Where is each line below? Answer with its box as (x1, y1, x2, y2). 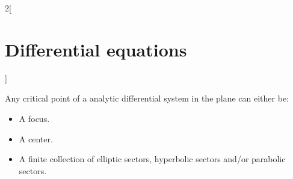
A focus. (19, 112, 50, 124)
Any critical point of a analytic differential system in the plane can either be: (5, 92, 289, 105)
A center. (19, 132, 53, 145)
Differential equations (5, 37, 187, 61)
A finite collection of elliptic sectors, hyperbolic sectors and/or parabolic (19, 153, 286, 165)
